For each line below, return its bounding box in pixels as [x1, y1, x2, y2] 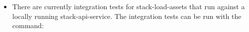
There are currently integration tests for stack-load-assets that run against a [12, 1, 245, 11]
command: [12, 20, 44, 31]
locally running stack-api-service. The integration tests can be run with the [12, 11, 242, 21]
